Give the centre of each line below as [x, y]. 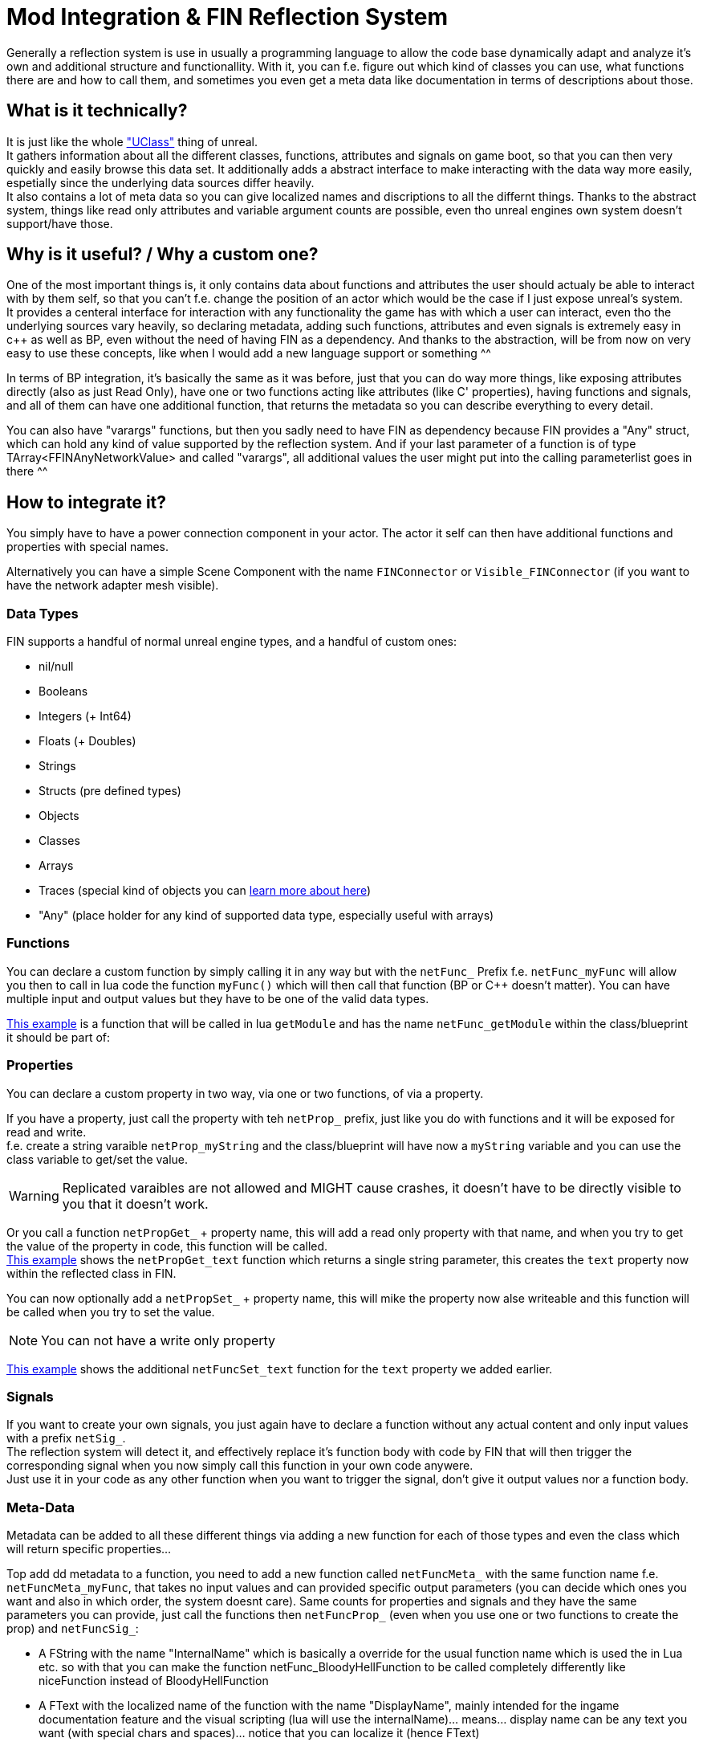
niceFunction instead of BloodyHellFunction [154, 1681]
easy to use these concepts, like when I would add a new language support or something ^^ [249, 353]
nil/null [56, 667]
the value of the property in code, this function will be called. [167, 1246]
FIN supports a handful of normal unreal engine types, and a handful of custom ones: [232, 642]
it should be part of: [59, 1037]
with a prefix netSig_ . [66, 1438]
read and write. [47, 1132]
